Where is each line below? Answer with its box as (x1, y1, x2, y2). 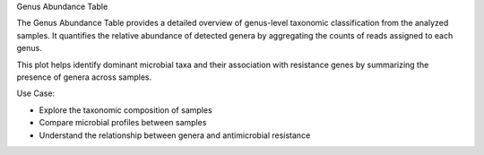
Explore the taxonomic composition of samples (39, 104, 212, 116)
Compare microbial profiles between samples (39, 117, 207, 128)
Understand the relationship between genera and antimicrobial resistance (39, 130, 311, 141)
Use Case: (16, 88, 56, 99)
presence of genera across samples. (16, 72, 152, 82)
